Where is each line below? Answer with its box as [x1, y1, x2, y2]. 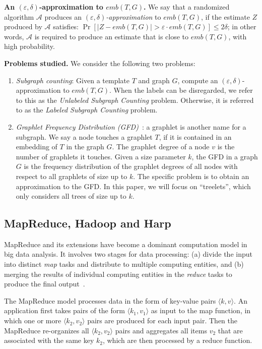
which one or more [4, 315, 61, 326]
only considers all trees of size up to [16, 191, 126, 201]
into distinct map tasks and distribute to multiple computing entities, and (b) [4, 259, 244, 269]
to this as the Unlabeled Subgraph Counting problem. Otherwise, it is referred [16, 94, 254, 105]
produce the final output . [4, 278, 85, 289]
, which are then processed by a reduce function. [102, 335, 252, 345]
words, [4, 31, 24, 41]
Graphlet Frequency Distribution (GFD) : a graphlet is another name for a [16, 121, 246, 132]
